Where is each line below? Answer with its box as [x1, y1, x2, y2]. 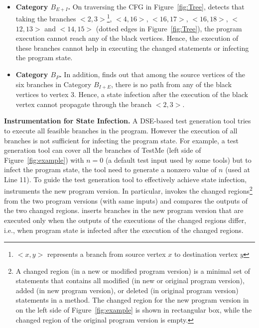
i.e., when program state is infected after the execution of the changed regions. [4, 224, 244, 235]
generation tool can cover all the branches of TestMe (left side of [4, 145, 201, 155]
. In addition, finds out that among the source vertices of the [59, 69, 245, 80]
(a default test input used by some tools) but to [105, 154, 252, 165]
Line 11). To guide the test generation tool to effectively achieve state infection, [4, 174, 247, 184]
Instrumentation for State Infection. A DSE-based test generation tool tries [4, 115, 251, 126]
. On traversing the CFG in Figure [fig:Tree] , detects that [68, 1, 245, 11]
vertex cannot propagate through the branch [15, 99, 152, 109]
